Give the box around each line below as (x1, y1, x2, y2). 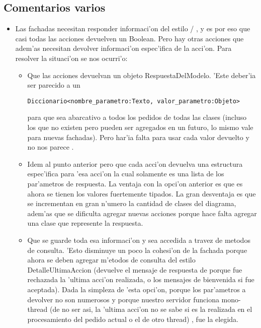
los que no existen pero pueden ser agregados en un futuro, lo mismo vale (27, 122, 253, 133)
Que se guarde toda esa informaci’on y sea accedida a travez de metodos (27, 234, 250, 245)
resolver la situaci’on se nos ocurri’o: (15, 52, 128, 63)
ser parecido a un (27, 80, 80, 90)
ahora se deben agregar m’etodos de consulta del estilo (27, 254, 196, 265)
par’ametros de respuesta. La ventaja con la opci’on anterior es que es (27, 178, 243, 188)
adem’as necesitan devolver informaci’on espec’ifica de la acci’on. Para (15, 43, 232, 53)
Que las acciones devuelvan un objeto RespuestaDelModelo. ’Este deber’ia (27, 70, 256, 80)
